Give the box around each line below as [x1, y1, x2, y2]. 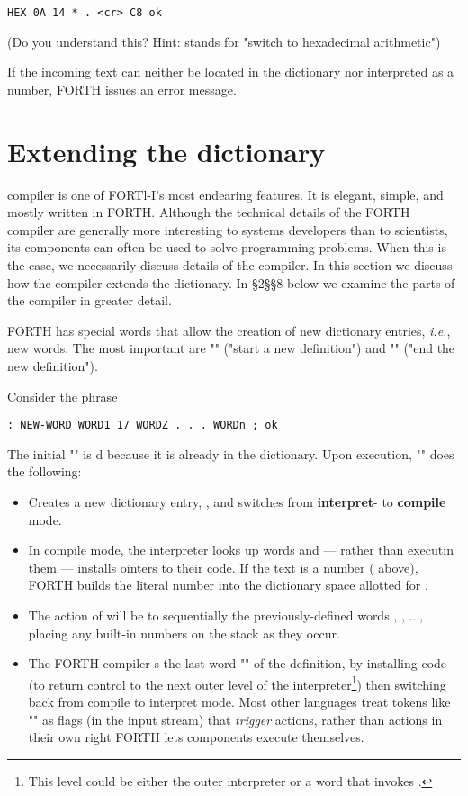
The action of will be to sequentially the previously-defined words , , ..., [28, 605, 424, 624]
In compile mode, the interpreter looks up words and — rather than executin [28, 540, 454, 559]
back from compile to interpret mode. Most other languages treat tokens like [28, 692, 451, 710]
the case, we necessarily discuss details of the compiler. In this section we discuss [7, 255, 453, 274]
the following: [7, 462, 82, 481]
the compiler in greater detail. [7, 291, 172, 310]
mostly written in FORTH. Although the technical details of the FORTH [7, 203, 410, 222]
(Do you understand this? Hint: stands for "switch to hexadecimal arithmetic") [7, 32, 441, 50]
